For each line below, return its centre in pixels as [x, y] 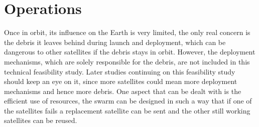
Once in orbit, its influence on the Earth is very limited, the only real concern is [127, 32]
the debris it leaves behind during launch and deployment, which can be [115, 42]
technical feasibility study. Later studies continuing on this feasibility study [120, 71]
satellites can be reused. [41, 120]
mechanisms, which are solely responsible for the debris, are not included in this [127, 61]
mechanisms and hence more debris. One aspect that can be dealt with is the [123, 91]
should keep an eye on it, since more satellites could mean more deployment [121, 81]
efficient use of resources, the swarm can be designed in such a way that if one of [128, 101]
